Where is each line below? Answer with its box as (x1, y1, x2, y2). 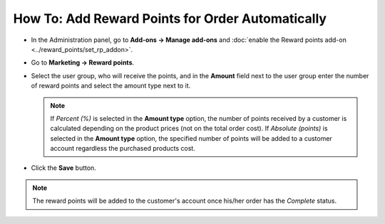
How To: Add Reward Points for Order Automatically (13, 11, 327, 26)
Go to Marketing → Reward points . (31, 58, 135, 67)
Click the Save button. (31, 164, 96, 172)
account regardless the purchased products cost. (50, 144, 195, 153)
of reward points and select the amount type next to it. (31, 82, 191, 90)
